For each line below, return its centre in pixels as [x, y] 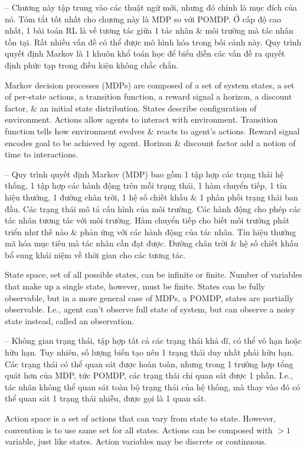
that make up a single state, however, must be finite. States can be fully [135, 286]
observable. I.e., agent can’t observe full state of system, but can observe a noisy [150, 309]
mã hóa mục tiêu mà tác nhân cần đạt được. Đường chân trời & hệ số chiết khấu [152, 243]
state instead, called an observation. [70, 320]
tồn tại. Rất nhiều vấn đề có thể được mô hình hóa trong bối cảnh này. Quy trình [153, 42]
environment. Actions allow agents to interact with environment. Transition [141, 119]
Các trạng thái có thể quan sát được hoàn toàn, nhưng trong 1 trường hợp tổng [149, 363]
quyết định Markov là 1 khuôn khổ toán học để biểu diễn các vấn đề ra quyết [145, 53]
